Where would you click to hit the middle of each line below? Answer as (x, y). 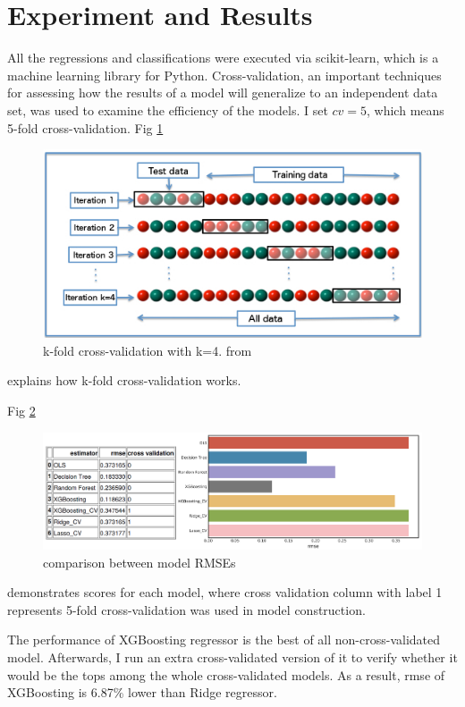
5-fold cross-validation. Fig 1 (85, 127)
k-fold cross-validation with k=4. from (148, 350)
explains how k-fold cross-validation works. (124, 380)
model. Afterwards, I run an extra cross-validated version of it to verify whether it (232, 657)
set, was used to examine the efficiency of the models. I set (168, 109)
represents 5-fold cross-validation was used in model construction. (186, 609)
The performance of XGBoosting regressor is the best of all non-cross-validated (224, 640)
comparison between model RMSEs (139, 562)
